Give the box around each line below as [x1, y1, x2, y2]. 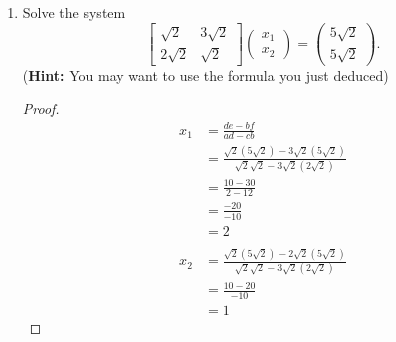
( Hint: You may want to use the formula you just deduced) [22, 64, 389, 85]
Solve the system [22, 2, 126, 22]
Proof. [22, 98, 60, 119]
